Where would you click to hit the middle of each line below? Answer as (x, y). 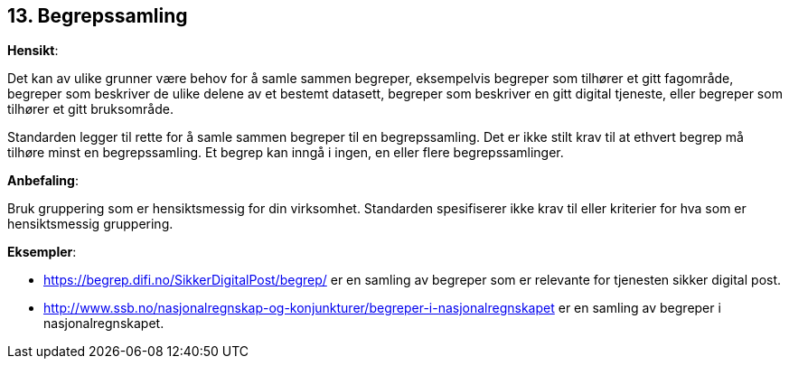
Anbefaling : (43, 181)
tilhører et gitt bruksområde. (90, 109)
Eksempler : (42, 252)
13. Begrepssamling (98, 16)
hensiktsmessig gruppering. (90, 224)
